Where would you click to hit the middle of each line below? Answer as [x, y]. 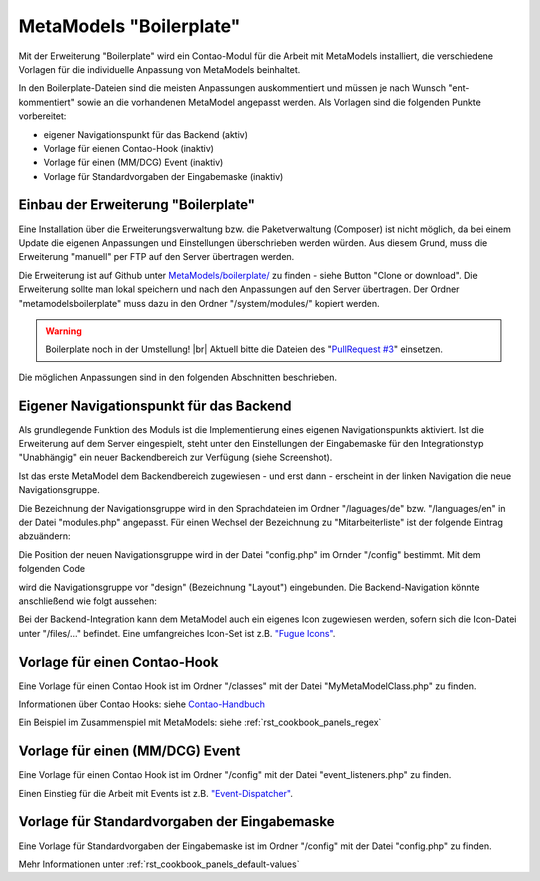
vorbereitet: [42, 116]
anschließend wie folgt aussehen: [87, 601]
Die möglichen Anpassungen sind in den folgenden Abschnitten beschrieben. [178, 377]
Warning [63, 331]
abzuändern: [44, 536]
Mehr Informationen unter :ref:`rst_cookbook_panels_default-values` [159, 864]
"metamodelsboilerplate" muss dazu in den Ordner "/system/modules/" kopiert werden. [199, 303]
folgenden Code [51, 569]
